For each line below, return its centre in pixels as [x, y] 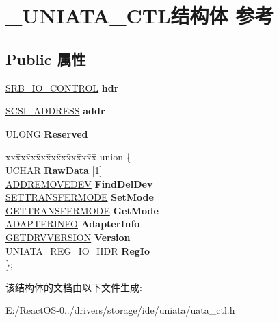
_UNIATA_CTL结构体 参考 [140, 15]
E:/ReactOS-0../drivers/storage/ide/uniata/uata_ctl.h [120, 310]
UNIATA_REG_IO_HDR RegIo [78, 250]
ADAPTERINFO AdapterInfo [73, 224]
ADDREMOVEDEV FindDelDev [79, 183]
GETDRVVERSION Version [68, 237]
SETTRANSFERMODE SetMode [80, 197]
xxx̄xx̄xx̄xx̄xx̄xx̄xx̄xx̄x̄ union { [68, 157]
